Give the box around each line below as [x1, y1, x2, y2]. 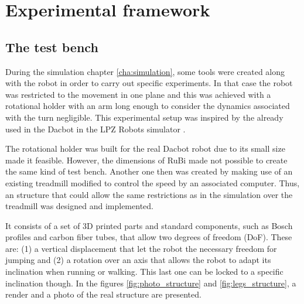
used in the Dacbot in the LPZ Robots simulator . [5, 122, 186, 135]
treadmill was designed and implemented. [5, 200, 153, 212]
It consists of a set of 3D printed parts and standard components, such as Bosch [5, 219, 293, 231]
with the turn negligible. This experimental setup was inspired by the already [5, 111, 283, 123]
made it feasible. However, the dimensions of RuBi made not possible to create [5, 153, 288, 166]
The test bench [5, 37, 98, 56]
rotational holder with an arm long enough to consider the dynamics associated [5, 100, 290, 112]
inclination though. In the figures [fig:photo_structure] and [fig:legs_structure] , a [5, 276, 296, 289]
